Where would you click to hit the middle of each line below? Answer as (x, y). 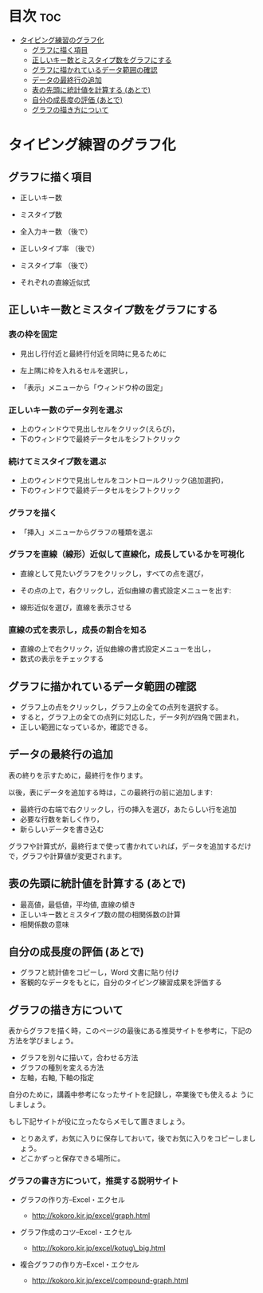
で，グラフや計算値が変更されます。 (67, 856)
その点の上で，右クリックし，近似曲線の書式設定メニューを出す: (126, 590)
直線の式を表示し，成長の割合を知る (78, 629)
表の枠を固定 (33, 334)
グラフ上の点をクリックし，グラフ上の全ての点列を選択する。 (121, 707)
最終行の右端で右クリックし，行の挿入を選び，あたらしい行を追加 (128, 809)
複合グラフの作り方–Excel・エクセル (79, 1264)
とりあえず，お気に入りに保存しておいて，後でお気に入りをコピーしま (134, 1138)
